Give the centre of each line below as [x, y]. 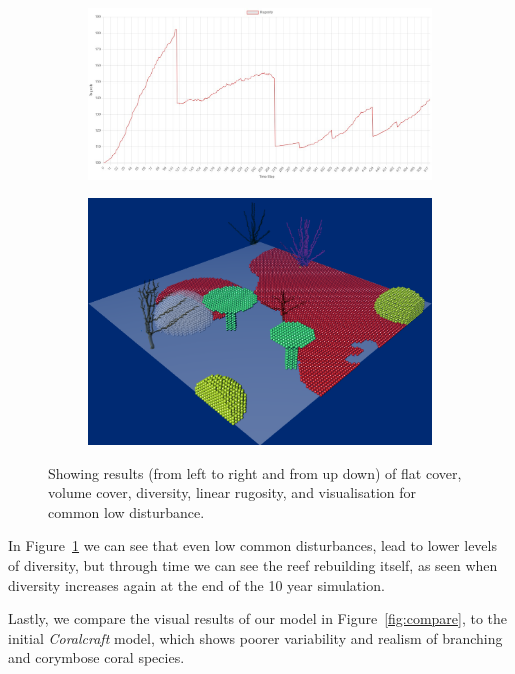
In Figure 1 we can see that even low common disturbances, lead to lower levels [252, 545]
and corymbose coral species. [96, 657]
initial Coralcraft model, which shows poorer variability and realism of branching [255, 637]
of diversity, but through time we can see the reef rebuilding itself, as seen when [253, 564]
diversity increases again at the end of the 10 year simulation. [196, 584]
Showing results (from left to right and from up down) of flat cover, [255, 472]
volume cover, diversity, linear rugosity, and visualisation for [232, 492]
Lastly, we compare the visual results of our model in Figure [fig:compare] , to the [258, 618]
